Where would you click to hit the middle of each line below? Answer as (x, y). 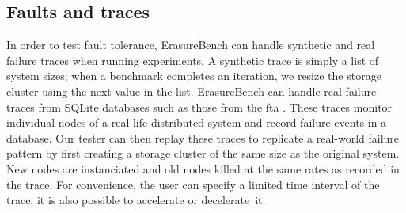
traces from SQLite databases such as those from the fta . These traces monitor (199, 106)
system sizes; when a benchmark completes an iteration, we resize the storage (194, 76)
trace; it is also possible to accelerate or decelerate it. (136, 200)
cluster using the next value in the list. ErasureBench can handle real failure (192, 91)
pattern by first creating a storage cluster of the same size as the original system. (203, 153)
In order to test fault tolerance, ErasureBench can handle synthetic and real (191, 45)
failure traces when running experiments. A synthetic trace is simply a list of (193, 60)
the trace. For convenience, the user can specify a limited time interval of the (193, 184)
